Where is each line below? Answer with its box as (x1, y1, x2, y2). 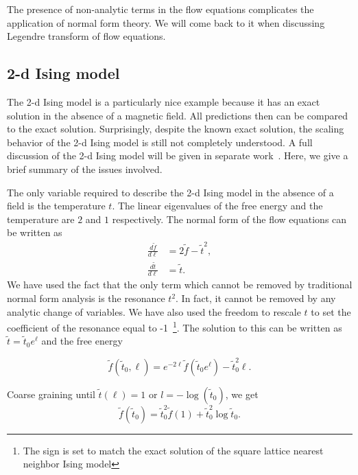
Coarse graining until (7, 386, 95, 401)
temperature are (7, 211, 75, 226)
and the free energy (41, 334, 123, 348)
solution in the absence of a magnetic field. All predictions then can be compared (7, 108, 348, 122)
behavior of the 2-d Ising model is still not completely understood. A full (7, 135, 313, 149)
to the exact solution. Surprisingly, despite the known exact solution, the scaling (7, 121, 344, 136)
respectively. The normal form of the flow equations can (112, 211, 347, 226)
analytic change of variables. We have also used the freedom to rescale (7, 304, 301, 318)
